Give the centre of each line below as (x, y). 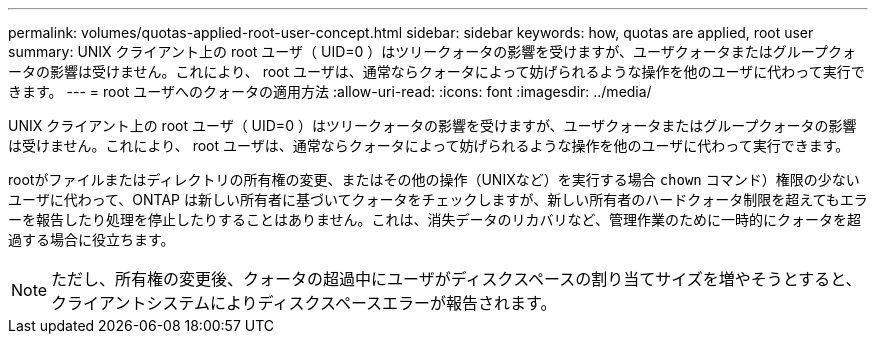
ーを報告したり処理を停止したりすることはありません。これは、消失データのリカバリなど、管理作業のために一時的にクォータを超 (434, 219)
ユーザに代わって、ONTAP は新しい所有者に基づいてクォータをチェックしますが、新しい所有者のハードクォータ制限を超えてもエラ (438, 199)
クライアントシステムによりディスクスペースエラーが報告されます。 (304, 303)
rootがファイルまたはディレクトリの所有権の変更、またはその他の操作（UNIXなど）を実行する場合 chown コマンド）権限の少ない (434, 179)
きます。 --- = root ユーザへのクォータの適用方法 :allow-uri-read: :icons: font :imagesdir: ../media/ (330, 91)
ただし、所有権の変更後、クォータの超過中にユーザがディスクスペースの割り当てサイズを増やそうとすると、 (456, 279)
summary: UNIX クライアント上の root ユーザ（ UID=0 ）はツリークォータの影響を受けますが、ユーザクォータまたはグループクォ (432, 51)
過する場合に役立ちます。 (91, 239)
